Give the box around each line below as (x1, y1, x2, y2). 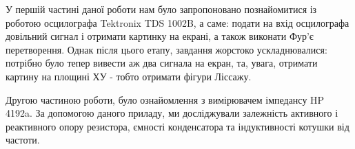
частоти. (6, 133, 40, 147)
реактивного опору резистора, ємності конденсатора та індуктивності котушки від (6, 119, 349, 133)
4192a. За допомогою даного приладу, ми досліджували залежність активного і (6, 106, 338, 120)
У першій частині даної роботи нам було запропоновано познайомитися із (6, 2, 317, 16)
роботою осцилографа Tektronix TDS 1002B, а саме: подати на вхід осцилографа (6, 15, 349, 30)
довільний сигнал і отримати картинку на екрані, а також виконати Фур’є (6, 29, 314, 43)
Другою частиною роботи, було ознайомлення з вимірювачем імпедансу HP (6, 92, 325, 106)
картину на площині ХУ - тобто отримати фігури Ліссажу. (6, 69, 252, 83)
